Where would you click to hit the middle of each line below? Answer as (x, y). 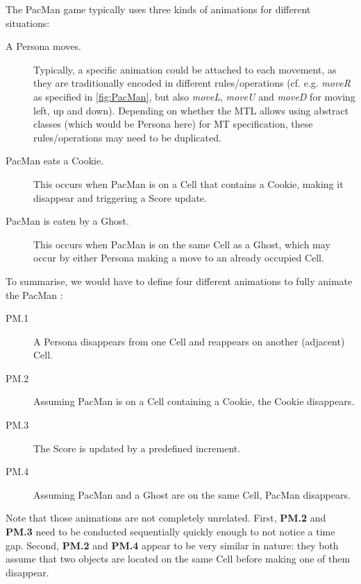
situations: (28, 23)
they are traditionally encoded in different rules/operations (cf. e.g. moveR (192, 83)
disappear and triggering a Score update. (120, 197)
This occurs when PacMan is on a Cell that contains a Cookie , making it (188, 183)
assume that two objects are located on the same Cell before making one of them (178, 559)
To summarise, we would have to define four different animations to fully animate (179, 281)
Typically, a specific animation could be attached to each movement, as (185, 69)
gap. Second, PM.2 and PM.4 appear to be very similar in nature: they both (172, 545)
